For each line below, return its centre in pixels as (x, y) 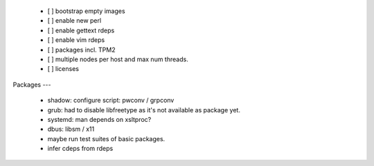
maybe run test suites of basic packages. (106, 138)
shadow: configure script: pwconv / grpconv (111, 101)
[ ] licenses (63, 69)
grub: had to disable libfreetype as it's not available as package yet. (144, 110)
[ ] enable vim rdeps (76, 40)
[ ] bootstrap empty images (86, 11)
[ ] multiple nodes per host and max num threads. (118, 59)
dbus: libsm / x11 (71, 129)
